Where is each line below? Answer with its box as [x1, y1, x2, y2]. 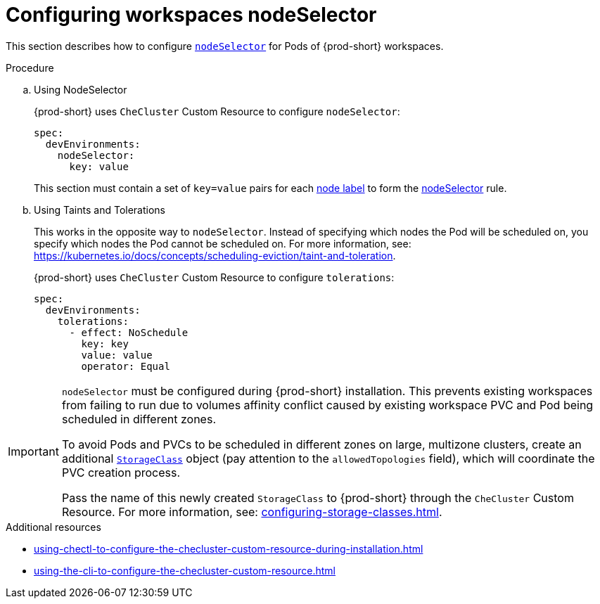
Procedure [6, 61, 54, 74]
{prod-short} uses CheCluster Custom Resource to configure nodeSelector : [34, 105, 400, 117]
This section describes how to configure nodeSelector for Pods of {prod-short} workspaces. [6, 39, 444, 52]
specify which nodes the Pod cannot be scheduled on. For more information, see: [34, 237, 411, 250]
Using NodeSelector [34, 83, 127, 96]
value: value [81, 349, 153, 361]
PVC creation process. [61, 465, 181, 480]
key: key [81, 338, 129, 349]
